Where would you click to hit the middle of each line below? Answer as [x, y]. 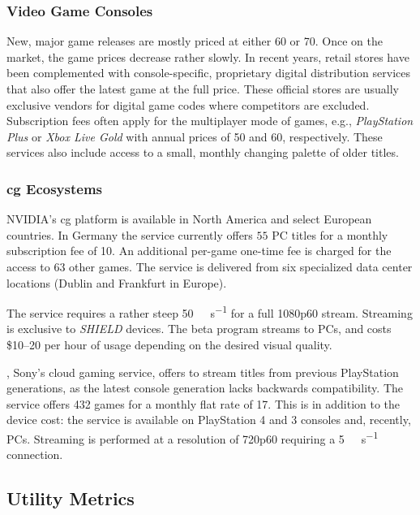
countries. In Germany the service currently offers [130, 234]
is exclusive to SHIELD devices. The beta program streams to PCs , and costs [199, 329]
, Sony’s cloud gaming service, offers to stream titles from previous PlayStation [203, 372]
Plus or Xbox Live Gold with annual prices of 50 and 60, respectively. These [195, 136]
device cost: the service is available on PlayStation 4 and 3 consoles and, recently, [209, 420]
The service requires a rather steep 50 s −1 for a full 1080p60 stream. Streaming [210, 312]
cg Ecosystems [54, 188]
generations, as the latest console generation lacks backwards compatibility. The [205, 388]
